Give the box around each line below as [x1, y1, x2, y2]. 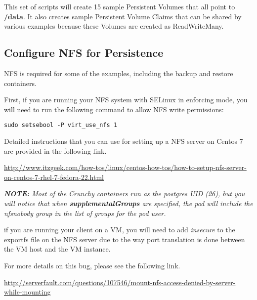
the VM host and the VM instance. [4, 244, 111, 254]
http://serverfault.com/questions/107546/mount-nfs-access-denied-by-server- [4, 277, 236, 287]
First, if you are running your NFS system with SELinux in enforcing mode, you [4, 94, 248, 105]
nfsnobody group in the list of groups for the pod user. [4, 208, 166, 218]
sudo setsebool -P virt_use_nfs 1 [4, 122, 118, 129]
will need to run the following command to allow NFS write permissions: [4, 104, 224, 114]
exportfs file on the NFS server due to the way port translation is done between [4, 234, 245, 244]
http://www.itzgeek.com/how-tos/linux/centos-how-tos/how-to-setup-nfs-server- [4, 162, 247, 172]
